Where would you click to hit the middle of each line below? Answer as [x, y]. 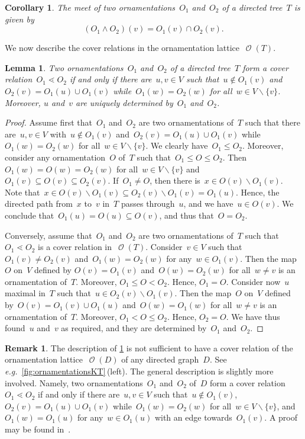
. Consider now [253, 281]
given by [20, 19]
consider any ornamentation [55, 157]
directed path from [39, 204]
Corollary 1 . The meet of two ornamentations [90, 7]
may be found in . [38, 429]
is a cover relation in [75, 247]
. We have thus [253, 316]
